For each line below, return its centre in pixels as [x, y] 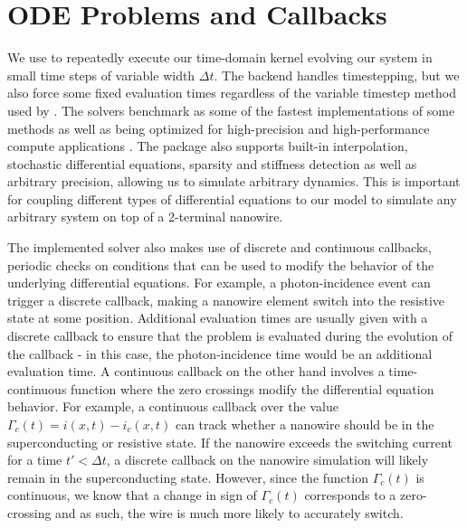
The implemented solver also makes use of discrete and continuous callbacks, [219, 247]
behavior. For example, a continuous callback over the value [173, 406]
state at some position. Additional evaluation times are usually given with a [218, 318]
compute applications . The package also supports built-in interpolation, [208, 146]
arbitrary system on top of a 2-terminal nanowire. [145, 217]
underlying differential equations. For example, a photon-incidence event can [219, 283]
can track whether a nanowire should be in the [305, 424]
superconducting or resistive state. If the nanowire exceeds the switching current [230, 442]
